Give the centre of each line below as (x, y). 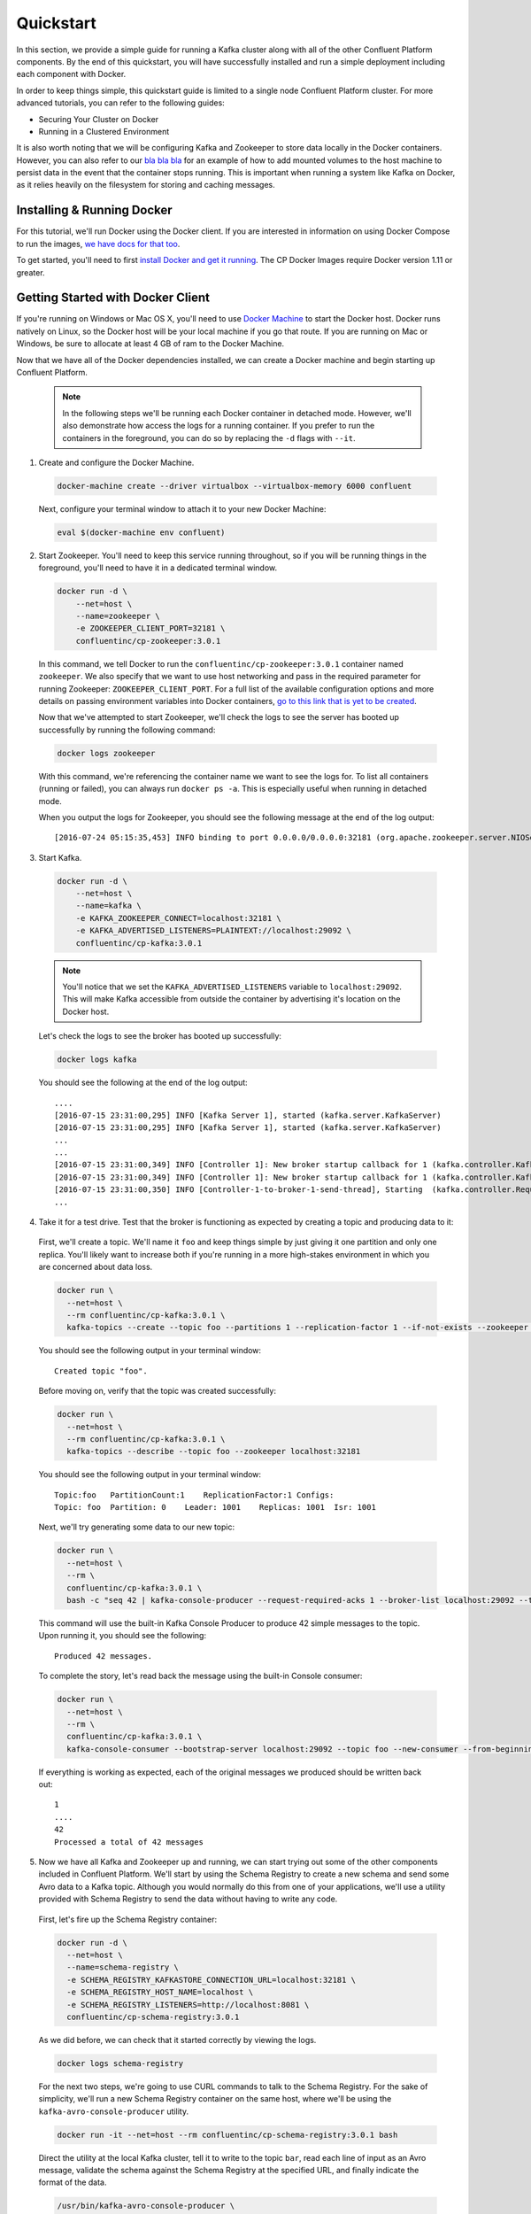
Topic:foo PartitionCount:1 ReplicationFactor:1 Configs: (194, 1495)
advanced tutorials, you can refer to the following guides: (120, 103)
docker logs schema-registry (120, 2063)
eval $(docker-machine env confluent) (141, 532)
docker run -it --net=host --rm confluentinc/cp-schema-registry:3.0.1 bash (227, 2135)
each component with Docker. (71, 74)
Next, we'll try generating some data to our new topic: (136, 1527)
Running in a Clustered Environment (104, 131)
